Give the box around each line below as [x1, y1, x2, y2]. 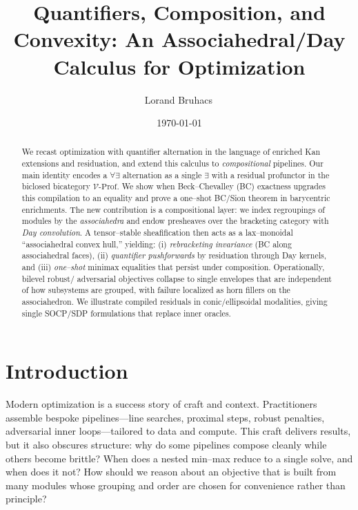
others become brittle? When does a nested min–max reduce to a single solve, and [6, 451, 353, 465]
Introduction [6, 357, 128, 385]
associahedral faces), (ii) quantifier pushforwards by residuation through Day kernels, [21, 249, 326, 261]
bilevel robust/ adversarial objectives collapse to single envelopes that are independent [21, 272, 332, 284]
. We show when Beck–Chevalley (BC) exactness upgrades [117, 180, 326, 192]
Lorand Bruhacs [144, 92, 212, 106]
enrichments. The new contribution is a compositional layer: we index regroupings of [21, 203, 325, 215]
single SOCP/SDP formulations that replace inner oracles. [21, 307, 231, 319]
